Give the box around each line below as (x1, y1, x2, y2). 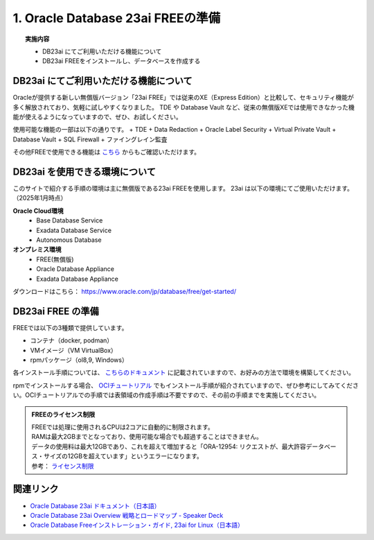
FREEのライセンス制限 (31, 410, 96, 419)
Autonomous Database (36, 236, 102, 244)
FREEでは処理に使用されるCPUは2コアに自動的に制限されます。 (31, 423, 214, 431)
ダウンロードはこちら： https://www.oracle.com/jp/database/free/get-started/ (12, 288, 237, 295)
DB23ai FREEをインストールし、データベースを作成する (42, 57, 201, 65)
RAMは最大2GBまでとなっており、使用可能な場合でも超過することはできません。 (31, 433, 262, 441)
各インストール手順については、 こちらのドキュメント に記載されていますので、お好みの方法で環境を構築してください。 (12, 368, 355, 377)
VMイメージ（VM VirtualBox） (30, 346, 117, 354)
